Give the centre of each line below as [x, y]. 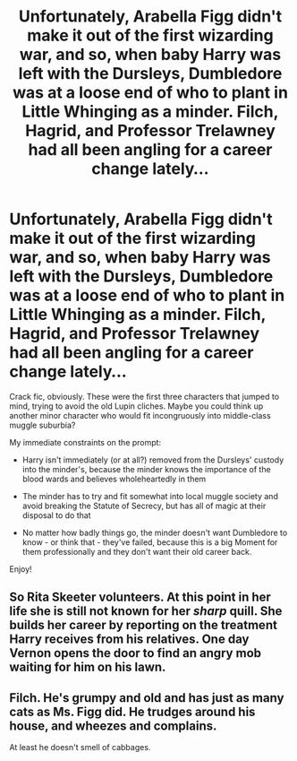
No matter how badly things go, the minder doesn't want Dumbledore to [155, 532]
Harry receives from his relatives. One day [129, 640]
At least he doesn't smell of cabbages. [80, 748]
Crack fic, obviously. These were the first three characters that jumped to [144, 396]
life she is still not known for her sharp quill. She [146, 611]
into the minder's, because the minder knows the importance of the [146, 469]
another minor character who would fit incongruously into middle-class [140, 415]
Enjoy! [21, 569]
